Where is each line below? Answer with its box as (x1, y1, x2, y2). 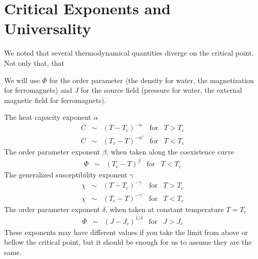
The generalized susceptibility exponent (4, 169, 127, 180)
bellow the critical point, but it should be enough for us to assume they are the (4, 237, 252, 247)
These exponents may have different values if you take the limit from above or (4, 226, 248, 237)
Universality (4, 18, 91, 39)
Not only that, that (4, 57, 65, 68)
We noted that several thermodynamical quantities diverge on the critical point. (4, 47, 254, 58)
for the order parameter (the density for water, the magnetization (49, 74, 254, 85)
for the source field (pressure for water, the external (81, 85, 242, 95)
